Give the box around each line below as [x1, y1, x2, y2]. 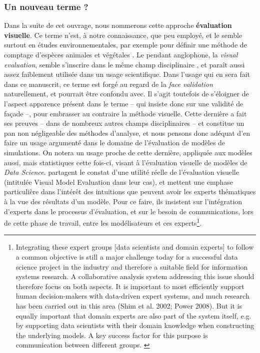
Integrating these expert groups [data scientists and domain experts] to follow [15, 242, 254, 252]
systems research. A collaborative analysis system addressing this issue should [15, 271, 254, 282]
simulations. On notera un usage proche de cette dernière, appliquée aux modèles [4, 147, 252, 157]
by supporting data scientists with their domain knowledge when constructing [15, 320, 254, 331]
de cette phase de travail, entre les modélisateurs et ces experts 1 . [4, 216, 202, 228]
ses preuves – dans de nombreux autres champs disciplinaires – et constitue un [4, 118, 244, 128]
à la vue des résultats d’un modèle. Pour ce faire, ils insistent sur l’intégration [4, 196, 242, 206]
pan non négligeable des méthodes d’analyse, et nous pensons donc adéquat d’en [4, 127, 250, 138]
